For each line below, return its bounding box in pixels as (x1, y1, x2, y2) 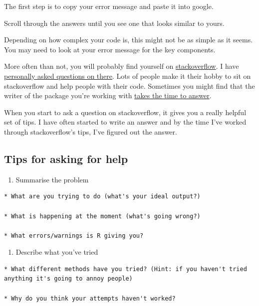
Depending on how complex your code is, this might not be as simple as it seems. (4, 34, 253, 45)
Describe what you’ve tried (15, 247, 98, 257)
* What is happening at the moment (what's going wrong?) (4, 212, 201, 220)
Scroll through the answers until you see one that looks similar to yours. (4, 17, 225, 28)
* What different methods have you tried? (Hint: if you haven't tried (4, 265, 247, 273)
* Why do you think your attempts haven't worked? (4, 295, 176, 302)
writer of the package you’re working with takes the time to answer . (4, 90, 212, 101)
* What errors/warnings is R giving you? (4, 232, 144, 239)
